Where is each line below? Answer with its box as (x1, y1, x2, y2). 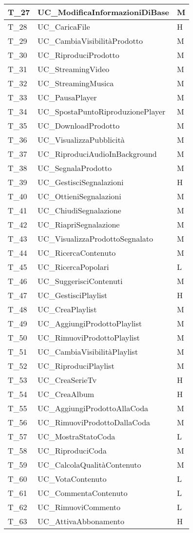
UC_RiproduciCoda (38, 445, 107, 456)
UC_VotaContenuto (38, 473, 107, 484)
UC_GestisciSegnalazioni (38, 176, 124, 188)
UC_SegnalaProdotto (38, 162, 112, 173)
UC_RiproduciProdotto (38, 49, 119, 60)
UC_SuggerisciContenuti (38, 275, 123, 286)
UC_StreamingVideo (38, 63, 110, 75)
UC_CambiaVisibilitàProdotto (38, 35, 143, 46)
